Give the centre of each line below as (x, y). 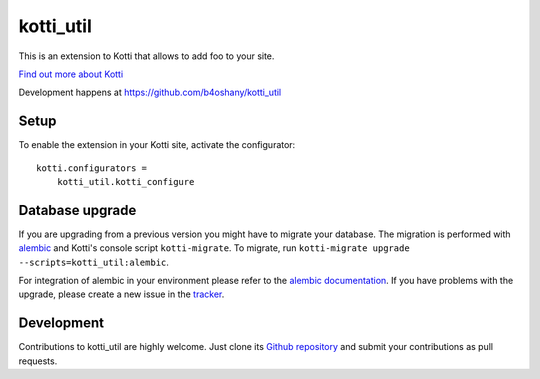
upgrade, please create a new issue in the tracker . (121, 294)
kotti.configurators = (92, 168)
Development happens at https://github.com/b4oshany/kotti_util (150, 92)
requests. (38, 361)
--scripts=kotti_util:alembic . (94, 262)
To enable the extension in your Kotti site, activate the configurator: (157, 145)
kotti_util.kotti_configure (125, 182)
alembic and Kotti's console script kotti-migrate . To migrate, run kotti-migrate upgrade (214, 248)
